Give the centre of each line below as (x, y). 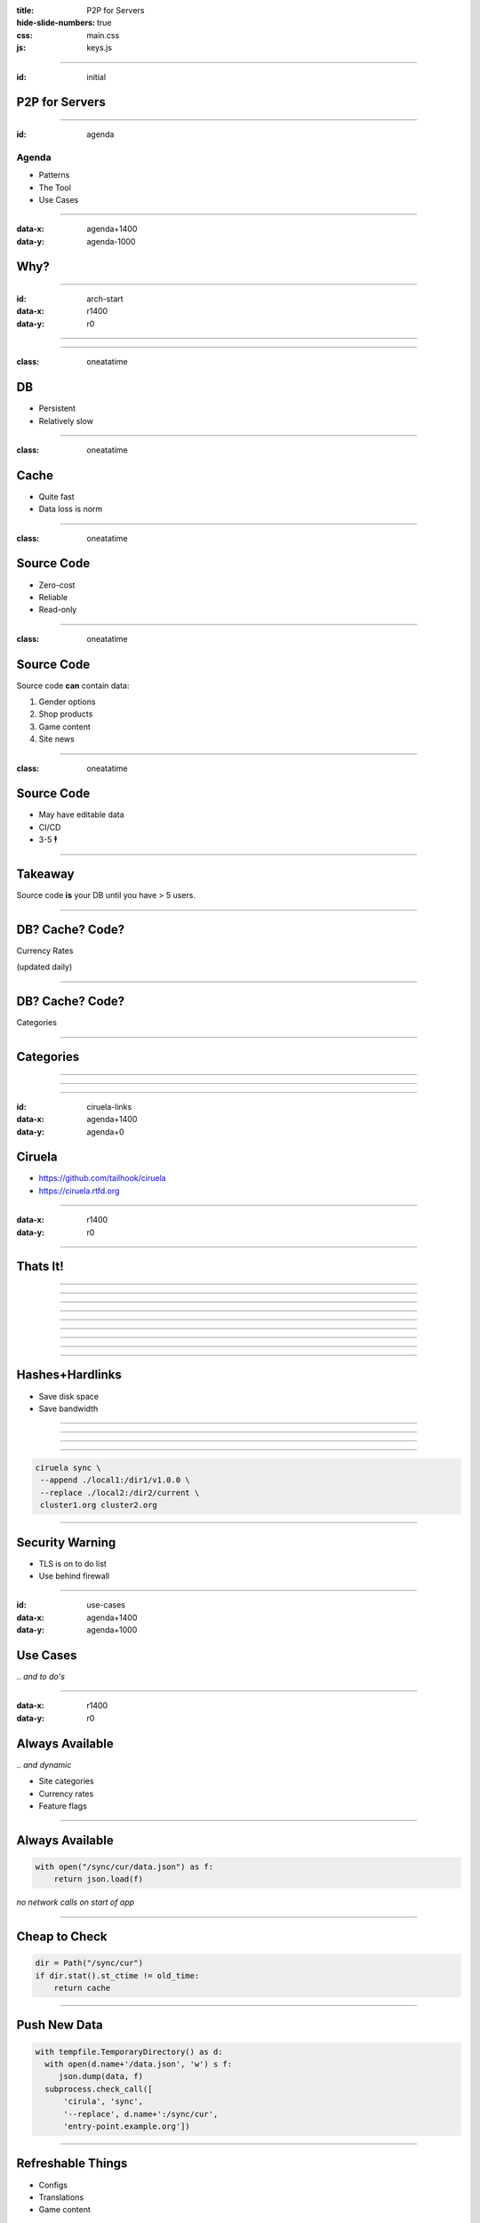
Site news (56, 739)
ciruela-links (109, 1106)
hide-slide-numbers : (56, 23)
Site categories (66, 1781)
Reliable (53, 597)
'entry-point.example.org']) (127, 2127)
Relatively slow (66, 421)
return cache (82, 1988)
